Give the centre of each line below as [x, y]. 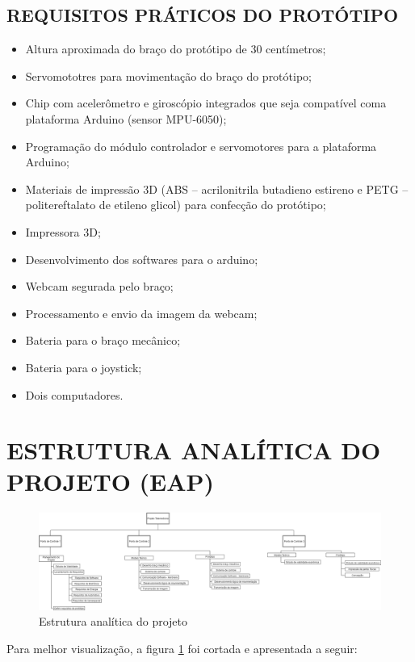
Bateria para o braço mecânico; [103, 340]
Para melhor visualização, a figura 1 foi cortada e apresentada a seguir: [182, 648]
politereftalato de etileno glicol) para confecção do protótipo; [176, 205]
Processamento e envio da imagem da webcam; [141, 313]
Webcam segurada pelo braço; [99, 286]
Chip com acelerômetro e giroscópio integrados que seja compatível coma [206, 103]
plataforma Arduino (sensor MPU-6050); [126, 118]
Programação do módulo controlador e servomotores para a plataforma [201, 146]
